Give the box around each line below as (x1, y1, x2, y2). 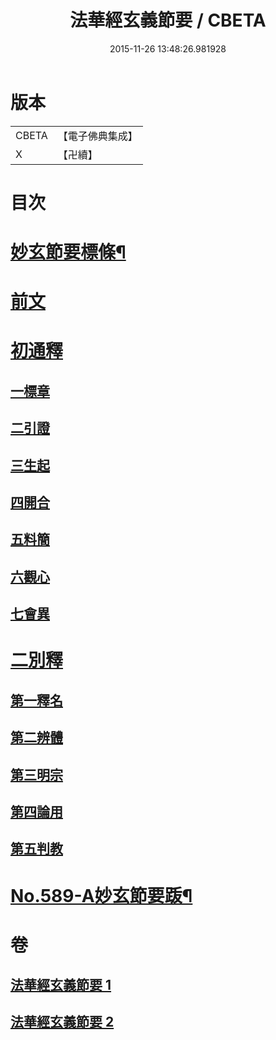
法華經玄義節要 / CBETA (69, 9, 267, 32)
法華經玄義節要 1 (10, 977, 112, 994)
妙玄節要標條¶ (10, 241, 127, 264)
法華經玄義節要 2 (10, 1014, 115, 1031)
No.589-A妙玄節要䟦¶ (10, 884, 193, 907)
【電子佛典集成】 (57, 129, 138, 143)
